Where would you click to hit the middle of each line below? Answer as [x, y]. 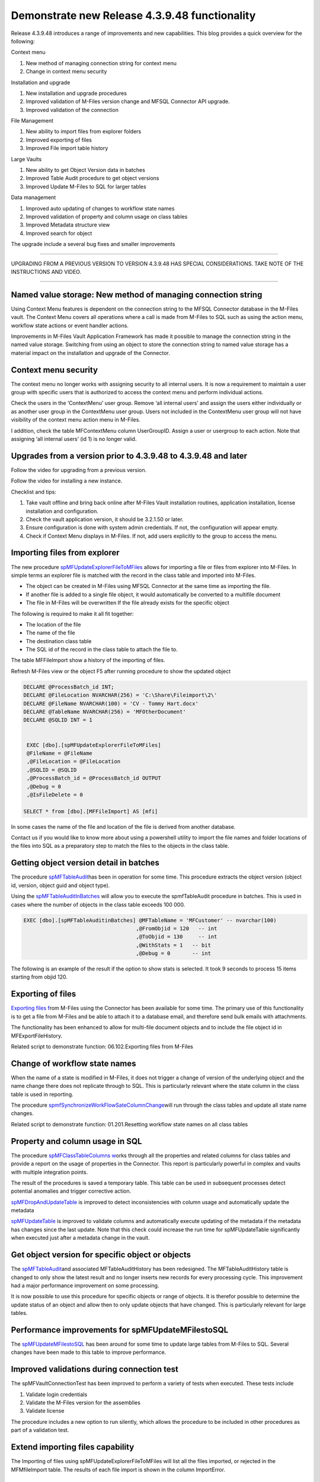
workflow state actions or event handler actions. [70, 325]
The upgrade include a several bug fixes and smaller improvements [93, 244]
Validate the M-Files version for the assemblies [83, 1403]
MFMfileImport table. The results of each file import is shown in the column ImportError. [118, 1470]
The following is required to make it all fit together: [72, 614]
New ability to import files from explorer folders [84, 132]
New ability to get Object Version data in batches [85, 170]
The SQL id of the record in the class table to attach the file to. [102, 650]
